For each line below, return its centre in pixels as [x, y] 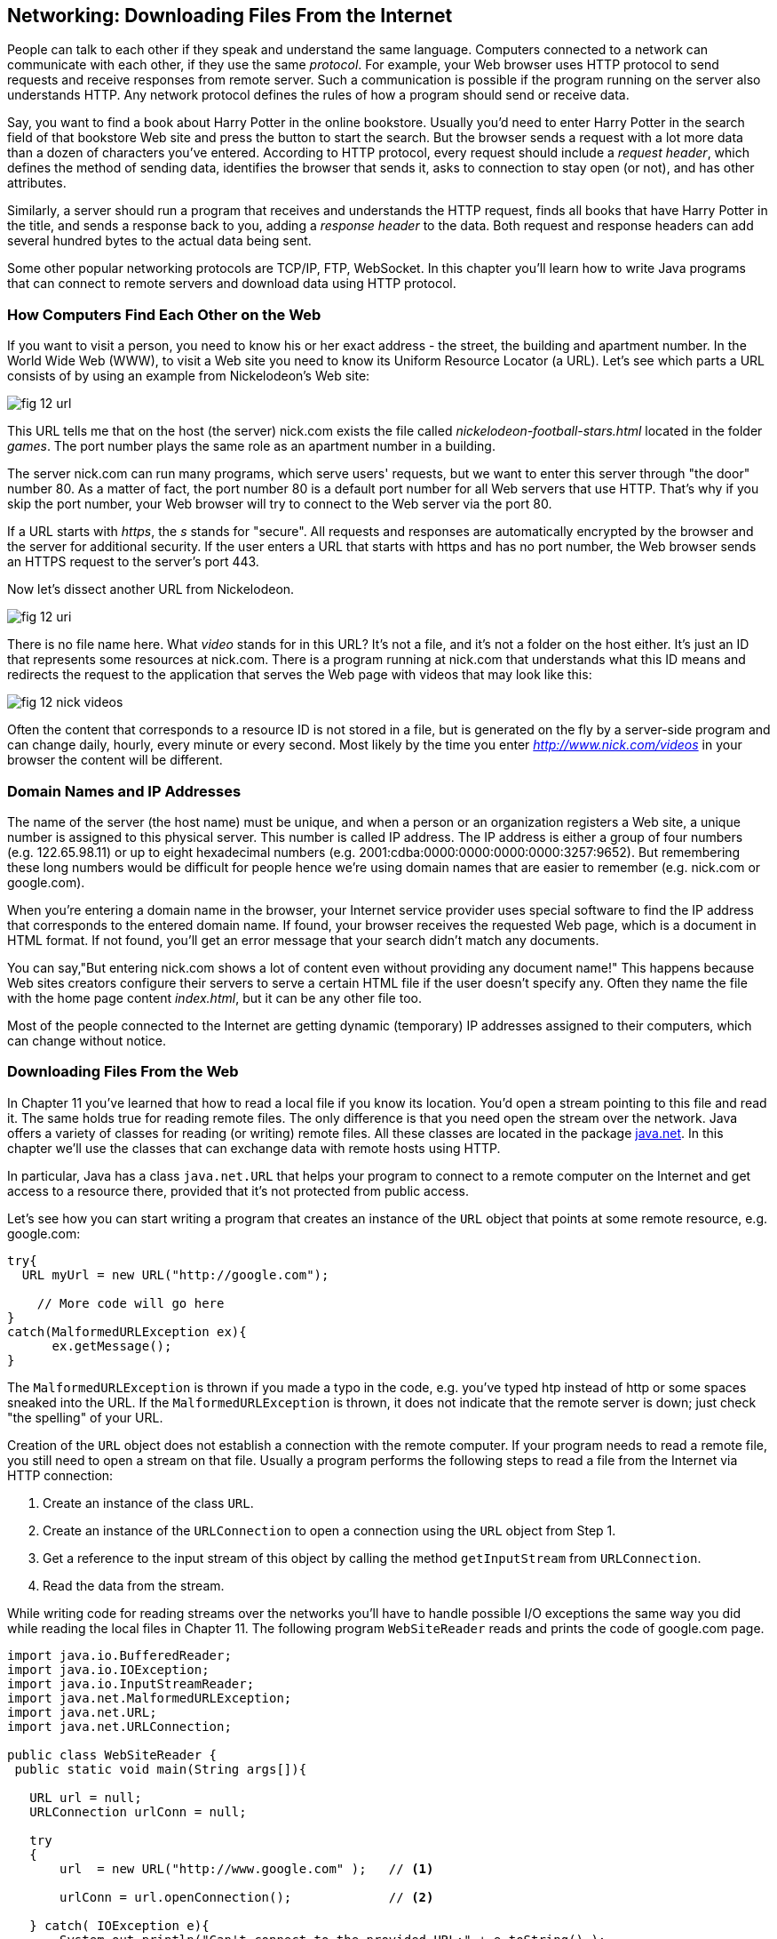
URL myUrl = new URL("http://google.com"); [175, 1274]
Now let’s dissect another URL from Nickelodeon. [151, 589]
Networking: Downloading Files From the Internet [230, 16]
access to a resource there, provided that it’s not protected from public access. [238, 1190]
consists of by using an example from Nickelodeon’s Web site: [189, 376]
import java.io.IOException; [108, 1669]
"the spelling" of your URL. [85, 1417]
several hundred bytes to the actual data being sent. [159, 241]
